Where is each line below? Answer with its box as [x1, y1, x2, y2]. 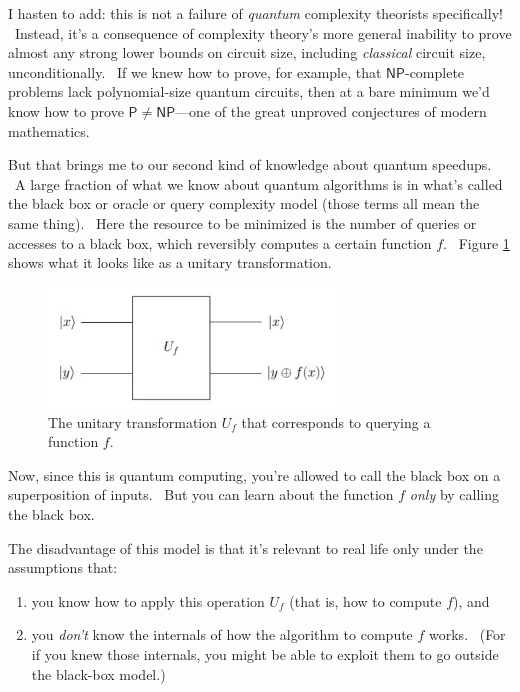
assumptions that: [8, 557, 118, 578]
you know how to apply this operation [31, 590, 265, 611]
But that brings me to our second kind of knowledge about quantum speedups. [8, 154, 492, 175]
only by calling [409, 484, 500, 505]
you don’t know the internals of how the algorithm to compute [31, 624, 413, 645]
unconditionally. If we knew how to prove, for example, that [8, 61, 382, 82]
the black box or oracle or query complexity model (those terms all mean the [8, 193, 480, 214]
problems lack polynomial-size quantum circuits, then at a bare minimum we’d [8, 81, 490, 102]
